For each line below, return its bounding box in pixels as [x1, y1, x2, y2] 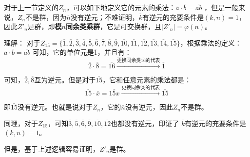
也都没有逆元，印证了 [111, 118, 179, 128]
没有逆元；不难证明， [70, 12, 139, 22]
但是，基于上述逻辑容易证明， [4, 143, 99, 154]
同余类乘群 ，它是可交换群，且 [66, 21, 161, 31]
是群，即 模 [27, 21, 62, 31]
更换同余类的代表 [121, 85, 160, 91]
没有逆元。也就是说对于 [18, 102, 93, 112]
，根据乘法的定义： [180, 37, 242, 47]
